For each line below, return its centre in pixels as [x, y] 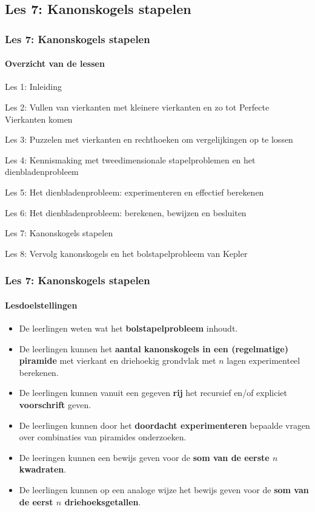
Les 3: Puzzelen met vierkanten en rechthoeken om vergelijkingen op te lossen [149, 139]
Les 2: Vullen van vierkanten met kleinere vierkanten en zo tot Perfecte [137, 107]
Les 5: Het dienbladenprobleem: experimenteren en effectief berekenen [134, 192]
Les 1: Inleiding [33, 87]
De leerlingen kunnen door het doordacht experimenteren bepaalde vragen [164, 425]
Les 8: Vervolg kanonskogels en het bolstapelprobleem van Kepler [126, 253]
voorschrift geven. [55, 404]
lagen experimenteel [264, 360]
